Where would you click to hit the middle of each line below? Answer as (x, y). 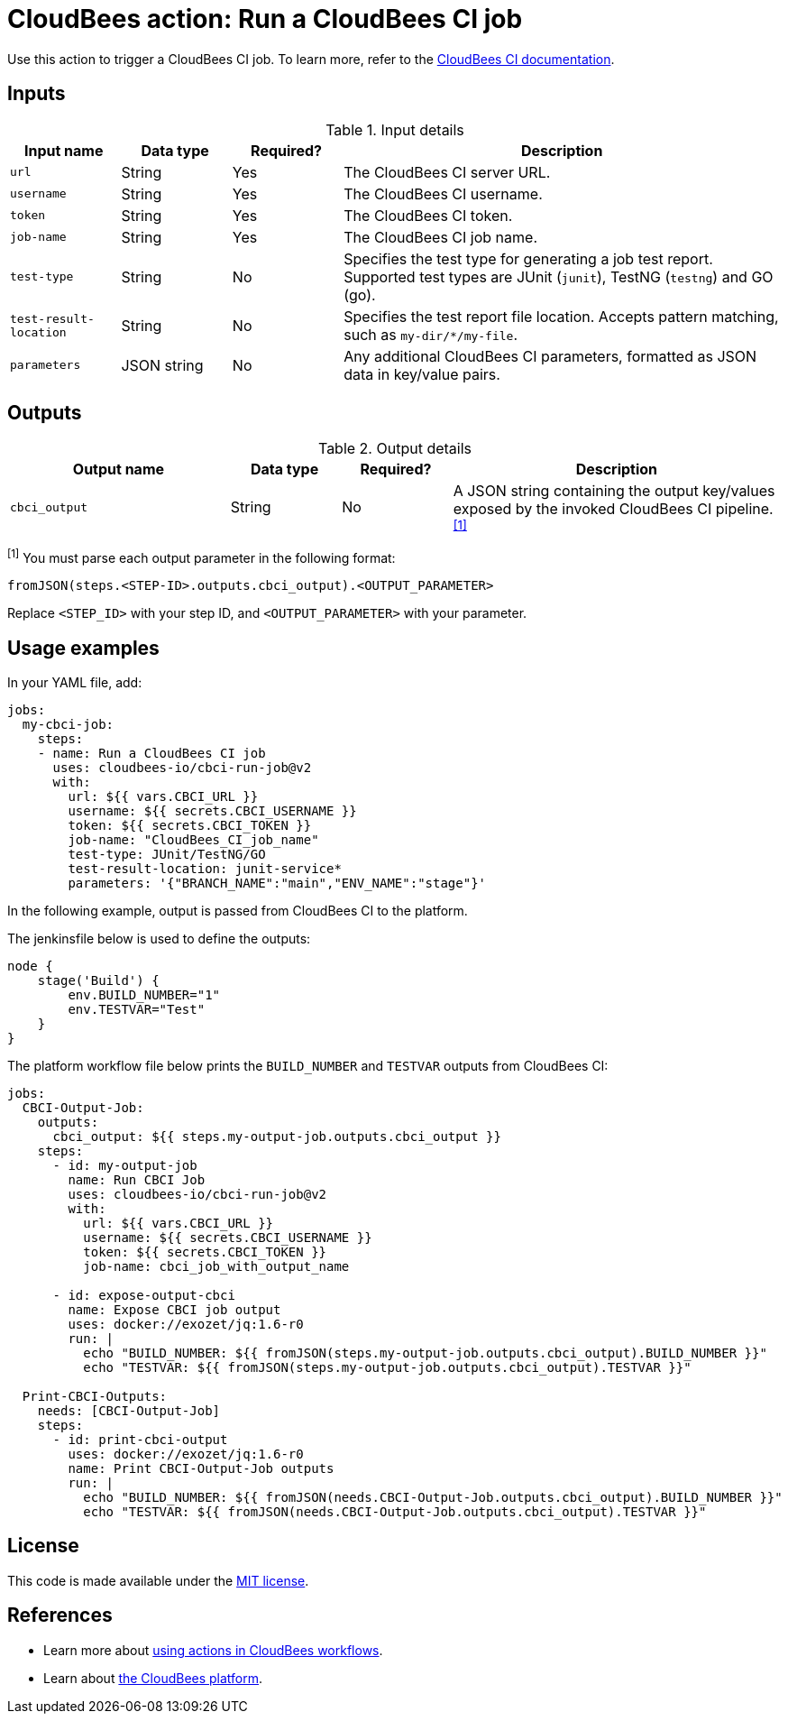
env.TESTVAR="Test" (137, 1009)
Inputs (37, 94)
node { (30, 966)
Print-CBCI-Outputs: (95, 1396)
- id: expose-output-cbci (144, 1295)
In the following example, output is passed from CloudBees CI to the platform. (238, 910)
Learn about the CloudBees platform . (153, 1678)
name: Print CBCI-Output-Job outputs (201, 1468)
